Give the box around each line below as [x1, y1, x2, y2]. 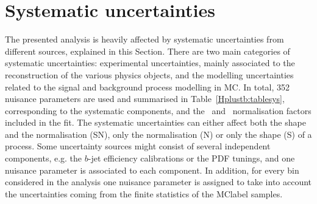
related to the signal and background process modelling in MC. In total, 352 [5, 80, 290, 93]
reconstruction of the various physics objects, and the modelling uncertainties [5, 68, 294, 81]
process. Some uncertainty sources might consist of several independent [5, 140, 271, 152]
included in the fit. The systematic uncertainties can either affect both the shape [5, 116, 306, 129]
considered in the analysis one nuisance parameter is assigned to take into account [5, 175, 312, 188]
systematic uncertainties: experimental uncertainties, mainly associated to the [5, 56, 295, 69]
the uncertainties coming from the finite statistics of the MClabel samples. [5, 187, 283, 200]
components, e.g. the [5, 152, 82, 165]
